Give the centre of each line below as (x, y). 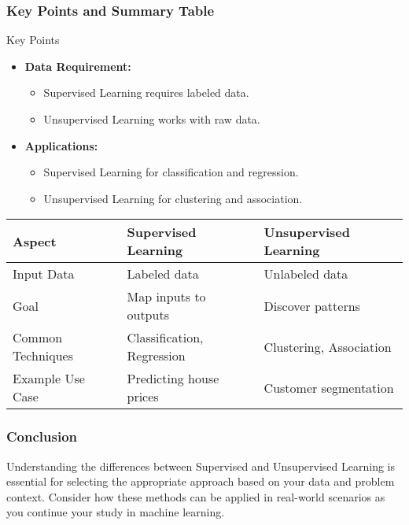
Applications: (61, 145)
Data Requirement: (78, 66)
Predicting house (173, 379)
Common (38, 338)
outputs (148, 315)
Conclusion (42, 436)
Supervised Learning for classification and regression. (171, 172)
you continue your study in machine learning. (116, 512)
